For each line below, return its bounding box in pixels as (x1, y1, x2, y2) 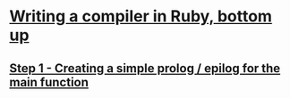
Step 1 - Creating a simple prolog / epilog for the (9, 61, 281, 76)
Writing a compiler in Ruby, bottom (9, 6, 273, 27)
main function (9, 74, 90, 90)
